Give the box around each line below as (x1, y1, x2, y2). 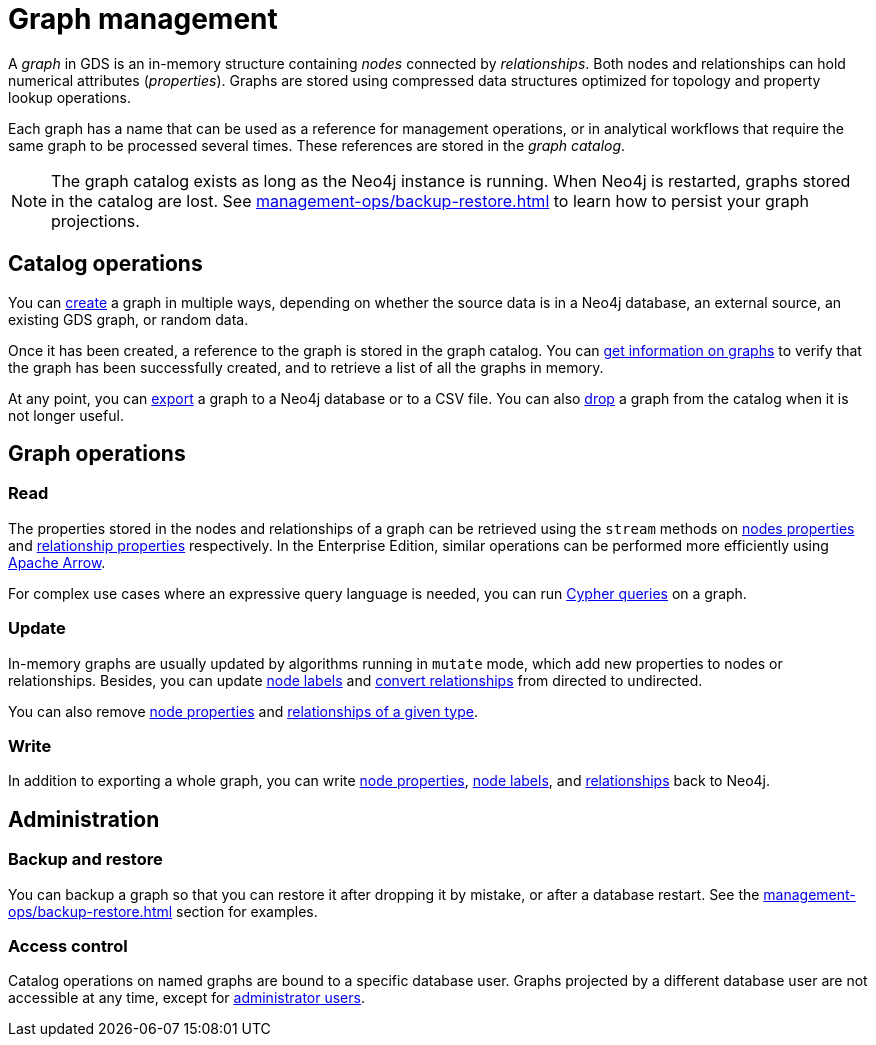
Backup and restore (8, 849, 163, 870)
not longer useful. (8, 406, 124, 424)
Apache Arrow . (8, 553, 106, 571)
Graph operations (8, 441, 186, 467)
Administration (8, 806, 160, 832)
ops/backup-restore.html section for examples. (8, 902, 318, 920)
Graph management (8, 2, 278, 36)
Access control (8, 935, 128, 956)
